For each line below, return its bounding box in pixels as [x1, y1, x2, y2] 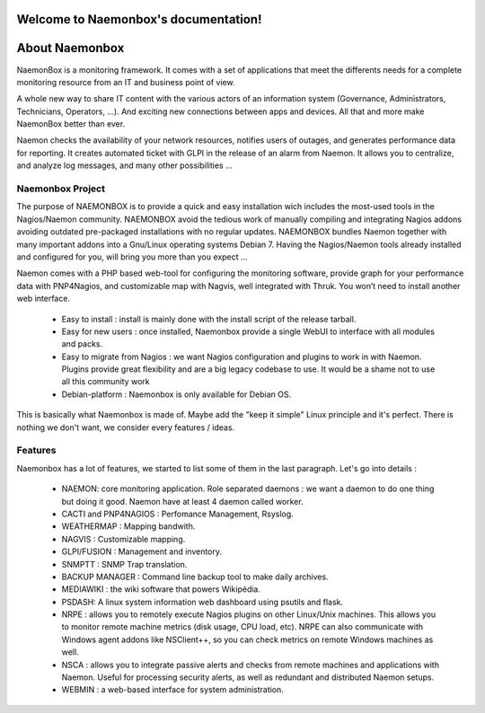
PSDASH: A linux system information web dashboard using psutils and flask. [61, 596, 343, 607]
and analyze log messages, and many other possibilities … [16, 160, 233, 171]
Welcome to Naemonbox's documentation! [16, 12, 262, 27]
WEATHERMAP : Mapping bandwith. [61, 521, 196, 532]
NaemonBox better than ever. [16, 119, 126, 129]
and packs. [61, 339, 103, 349]
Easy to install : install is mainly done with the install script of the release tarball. [61, 313, 357, 324]
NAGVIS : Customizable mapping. [61, 533, 186, 544]
